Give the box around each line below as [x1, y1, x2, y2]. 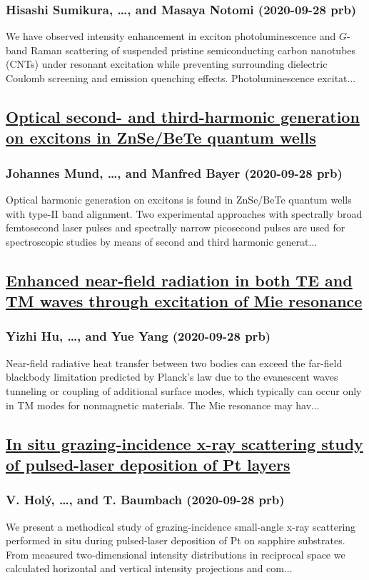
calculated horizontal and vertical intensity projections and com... [6, 561, 293, 576]
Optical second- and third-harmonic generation [6, 105, 360, 127]
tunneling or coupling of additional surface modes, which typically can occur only [6, 383, 362, 398]
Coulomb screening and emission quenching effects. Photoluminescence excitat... [6, 71, 356, 85]
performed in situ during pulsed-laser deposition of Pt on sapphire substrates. [6, 533, 345, 548]
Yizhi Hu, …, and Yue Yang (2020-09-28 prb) [6, 327, 271, 345]
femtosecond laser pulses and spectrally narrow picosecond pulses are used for [6, 220, 345, 235]
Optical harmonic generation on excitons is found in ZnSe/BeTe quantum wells [6, 191, 352, 206]
